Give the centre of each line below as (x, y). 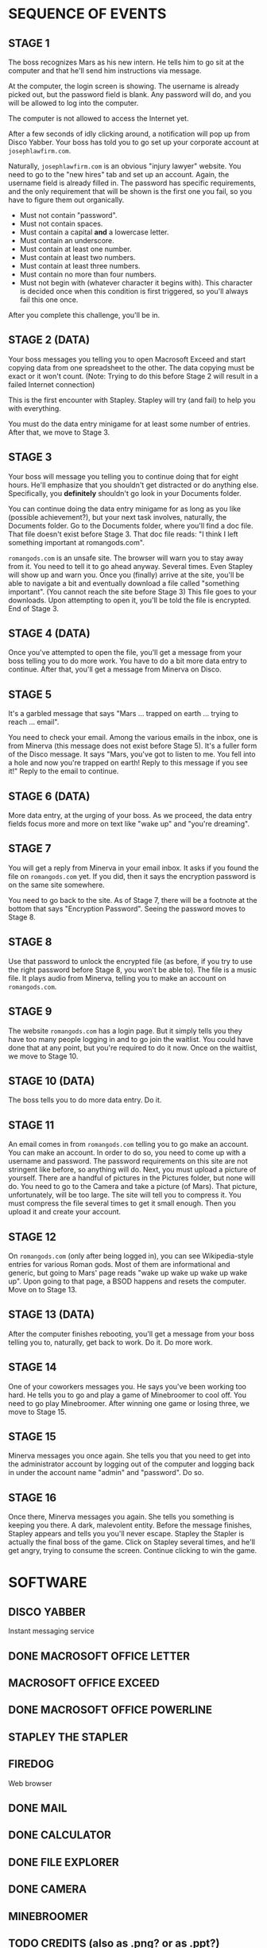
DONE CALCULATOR (60, 1836)
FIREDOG (31, 1764)
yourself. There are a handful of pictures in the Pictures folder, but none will (132, 1178)
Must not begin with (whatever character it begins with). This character (136, 283)
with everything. (35, 408)
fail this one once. (49, 300)
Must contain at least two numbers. (77, 258)
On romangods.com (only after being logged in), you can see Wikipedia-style (131, 1256)
